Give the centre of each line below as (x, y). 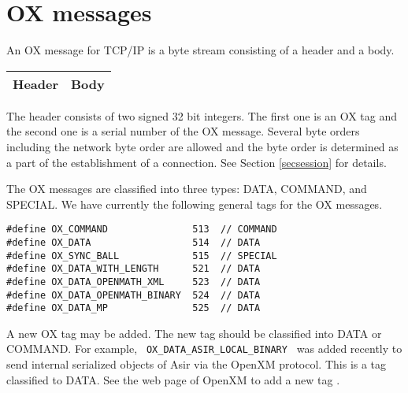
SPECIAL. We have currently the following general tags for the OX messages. (195, 204)
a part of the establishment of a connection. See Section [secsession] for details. (197, 162)
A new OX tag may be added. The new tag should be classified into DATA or (194, 333)
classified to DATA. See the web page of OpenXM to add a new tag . (173, 379)
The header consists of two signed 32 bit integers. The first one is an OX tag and (202, 115)
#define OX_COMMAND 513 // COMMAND (142, 230)
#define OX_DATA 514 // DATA (134, 242)
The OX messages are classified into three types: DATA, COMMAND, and (187, 189)
